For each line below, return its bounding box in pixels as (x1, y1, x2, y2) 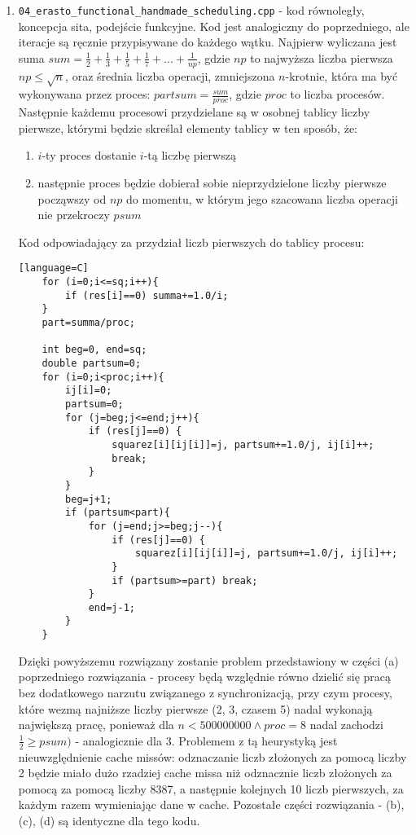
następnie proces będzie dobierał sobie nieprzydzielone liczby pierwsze (37, 174, 387, 191)
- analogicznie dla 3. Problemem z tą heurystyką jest (75, 732, 338, 749)
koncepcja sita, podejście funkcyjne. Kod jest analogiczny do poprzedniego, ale (18, 17, 409, 34)
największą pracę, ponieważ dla (18, 716, 174, 733)
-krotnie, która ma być (285, 67, 398, 84)
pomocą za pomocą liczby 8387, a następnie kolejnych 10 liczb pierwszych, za (18, 780, 404, 797)
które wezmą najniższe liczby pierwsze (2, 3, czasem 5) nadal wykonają (18, 700, 373, 717)
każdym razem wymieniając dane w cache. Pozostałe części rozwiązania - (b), (18, 796, 405, 813)
